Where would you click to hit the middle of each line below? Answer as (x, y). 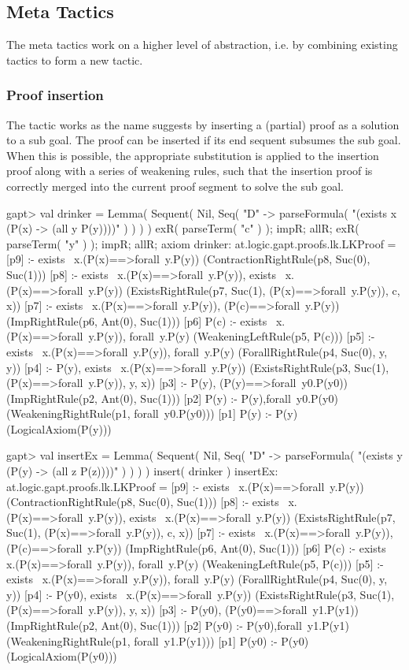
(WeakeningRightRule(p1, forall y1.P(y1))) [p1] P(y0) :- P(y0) (158, 640)
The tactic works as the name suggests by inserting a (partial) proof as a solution (203, 124)
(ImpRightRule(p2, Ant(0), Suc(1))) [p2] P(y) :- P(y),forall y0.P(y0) (172, 398)
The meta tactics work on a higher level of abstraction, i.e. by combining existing (202, 45)
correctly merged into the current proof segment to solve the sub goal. (175, 186)
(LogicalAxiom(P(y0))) (62, 656)
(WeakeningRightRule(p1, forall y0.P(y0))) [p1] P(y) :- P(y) (152, 413)
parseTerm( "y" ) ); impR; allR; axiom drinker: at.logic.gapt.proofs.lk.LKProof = (201, 243)
